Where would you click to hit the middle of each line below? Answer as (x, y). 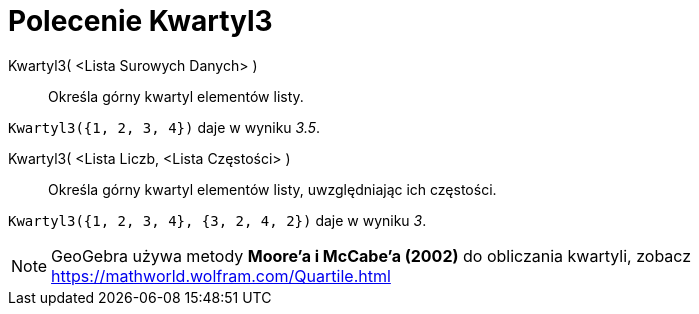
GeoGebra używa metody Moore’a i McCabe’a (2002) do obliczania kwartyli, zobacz (371, 255)
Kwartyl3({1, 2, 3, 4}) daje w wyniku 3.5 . (164, 127)
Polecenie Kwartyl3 (140, 21)
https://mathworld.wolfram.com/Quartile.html (221, 275)
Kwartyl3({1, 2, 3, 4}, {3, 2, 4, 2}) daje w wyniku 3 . (217, 220)
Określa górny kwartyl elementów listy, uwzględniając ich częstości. (272, 189)
